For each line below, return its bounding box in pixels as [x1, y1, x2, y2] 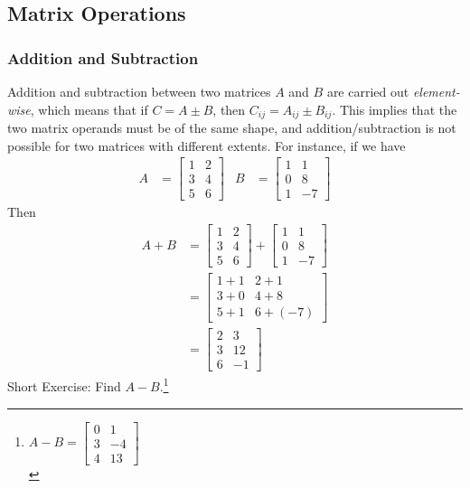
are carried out [326, 82, 409, 100]
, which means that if [30, 99, 148, 118]
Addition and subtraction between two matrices [7, 82, 271, 100]
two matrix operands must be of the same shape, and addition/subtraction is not [7, 118, 456, 137]
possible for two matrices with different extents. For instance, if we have [7, 136, 406, 155]
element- [412, 82, 460, 100]
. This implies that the [332, 99, 457, 118]
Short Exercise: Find [7, 376, 121, 395]
